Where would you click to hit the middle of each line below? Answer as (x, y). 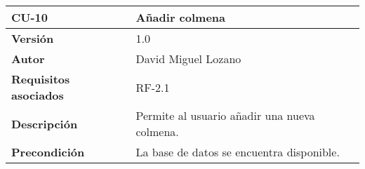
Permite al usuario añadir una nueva (225, 115)
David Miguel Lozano (188, 59)
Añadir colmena (181, 17)
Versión (33, 38)
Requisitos (41, 79)
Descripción (45, 123)
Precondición (48, 152)
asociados (38, 95)
